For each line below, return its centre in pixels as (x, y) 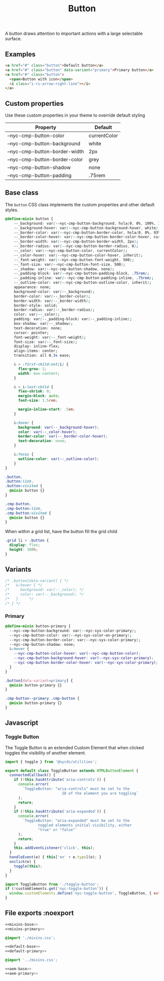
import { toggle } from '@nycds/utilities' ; (51, 762)
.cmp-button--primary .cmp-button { (42, 699)
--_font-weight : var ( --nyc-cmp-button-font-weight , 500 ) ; (74, 260)
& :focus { (24, 454)
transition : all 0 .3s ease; (42, 356)
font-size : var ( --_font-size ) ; (46, 342)
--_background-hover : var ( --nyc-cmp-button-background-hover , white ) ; (87, 228)
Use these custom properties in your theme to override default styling (75, 115)
